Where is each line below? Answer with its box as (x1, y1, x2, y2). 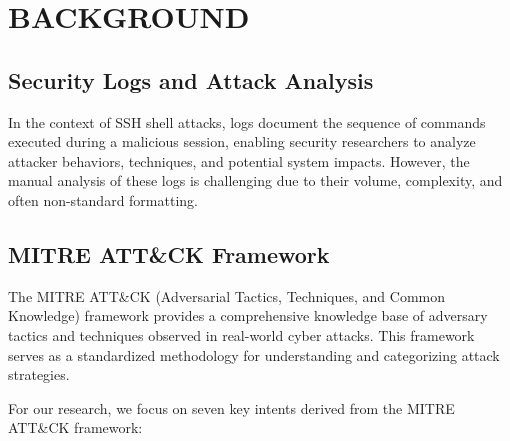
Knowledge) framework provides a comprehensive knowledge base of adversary (8, 305, 488, 326)
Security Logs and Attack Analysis (8, 64, 374, 95)
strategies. (8, 364, 70, 385)
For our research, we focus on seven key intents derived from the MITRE (8, 397, 455, 418)
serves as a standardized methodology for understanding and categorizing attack (8, 344, 500, 365)
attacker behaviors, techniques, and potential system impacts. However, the (8, 150, 470, 171)
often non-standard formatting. (8, 189, 198, 210)
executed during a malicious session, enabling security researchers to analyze (8, 131, 476, 152)
